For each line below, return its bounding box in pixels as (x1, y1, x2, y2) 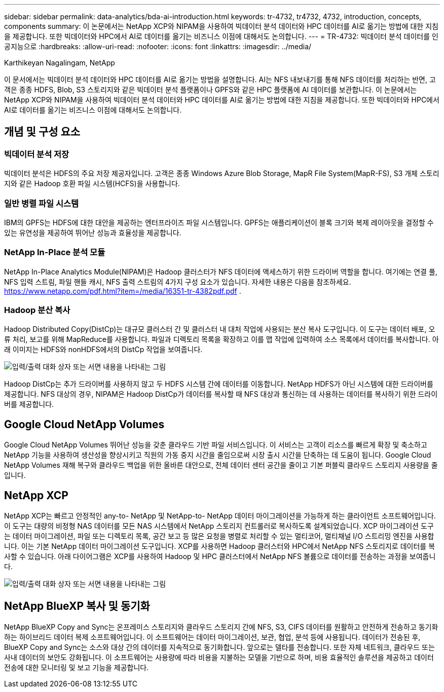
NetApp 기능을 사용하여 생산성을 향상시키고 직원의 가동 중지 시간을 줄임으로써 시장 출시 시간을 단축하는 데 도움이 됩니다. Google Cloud (4, 451, 431, 460)
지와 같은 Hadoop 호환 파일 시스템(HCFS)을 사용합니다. (4, 179, 180, 188)
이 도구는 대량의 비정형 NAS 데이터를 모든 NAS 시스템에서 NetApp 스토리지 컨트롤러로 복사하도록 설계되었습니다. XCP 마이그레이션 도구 (4, 522, 434, 531)
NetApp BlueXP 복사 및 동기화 (4, 599, 150, 612)
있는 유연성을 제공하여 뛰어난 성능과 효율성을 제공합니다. (4, 228, 181, 237)
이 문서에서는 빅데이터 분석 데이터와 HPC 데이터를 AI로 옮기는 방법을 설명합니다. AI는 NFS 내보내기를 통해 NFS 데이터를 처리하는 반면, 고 (4, 75, 436, 84)
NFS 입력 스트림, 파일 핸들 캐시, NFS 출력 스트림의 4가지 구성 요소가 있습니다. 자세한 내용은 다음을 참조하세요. (4, 277, 351, 286)
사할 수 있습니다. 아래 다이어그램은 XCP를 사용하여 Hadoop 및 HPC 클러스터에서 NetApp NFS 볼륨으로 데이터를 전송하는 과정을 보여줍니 (4, 552, 436, 561)
